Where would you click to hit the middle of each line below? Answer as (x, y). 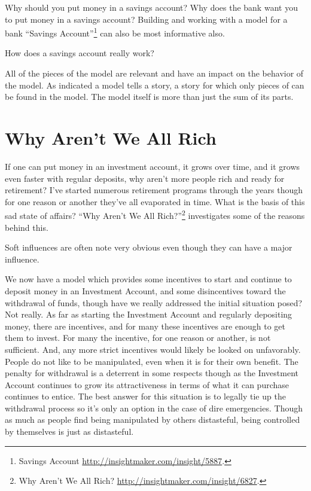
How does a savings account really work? (80, 53)
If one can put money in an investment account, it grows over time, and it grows (153, 166)
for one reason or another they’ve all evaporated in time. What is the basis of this (155, 201)
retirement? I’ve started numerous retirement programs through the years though (154, 190)
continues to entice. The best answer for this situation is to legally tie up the (145, 396)
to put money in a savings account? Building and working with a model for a (146, 19)
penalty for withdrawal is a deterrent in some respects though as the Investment (152, 373)
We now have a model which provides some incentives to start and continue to (148, 279)
